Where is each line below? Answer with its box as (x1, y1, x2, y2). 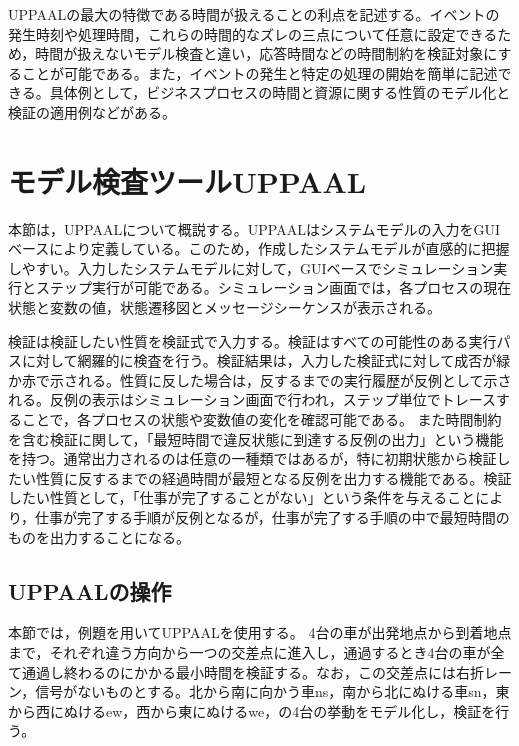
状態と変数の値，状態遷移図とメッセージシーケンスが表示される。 (8, 297, 442, 318)
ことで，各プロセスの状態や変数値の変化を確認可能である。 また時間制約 (21, 409, 502, 430)
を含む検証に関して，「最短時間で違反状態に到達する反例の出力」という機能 (8, 428, 504, 449)
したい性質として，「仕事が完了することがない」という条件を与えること (8, 487, 476, 508)
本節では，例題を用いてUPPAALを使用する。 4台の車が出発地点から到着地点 (8, 622, 512, 643)
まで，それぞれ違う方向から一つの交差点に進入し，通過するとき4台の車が (8, 641, 491, 662)
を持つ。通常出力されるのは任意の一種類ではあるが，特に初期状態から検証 (8, 448, 497, 469)
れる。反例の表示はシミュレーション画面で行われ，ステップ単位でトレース (8, 389, 497, 410)
